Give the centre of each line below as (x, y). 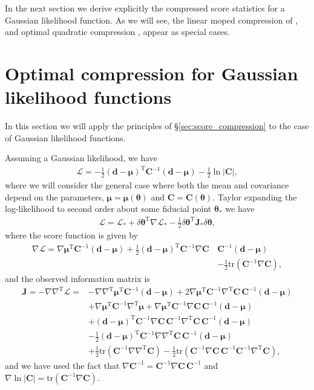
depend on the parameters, (54, 197)
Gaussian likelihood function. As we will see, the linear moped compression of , (152, 20)
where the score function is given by (71, 235)
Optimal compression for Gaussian (152, 73)
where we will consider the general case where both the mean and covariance (147, 185)
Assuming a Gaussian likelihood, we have (81, 158)
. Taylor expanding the (255, 197)
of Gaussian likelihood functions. (65, 137)
